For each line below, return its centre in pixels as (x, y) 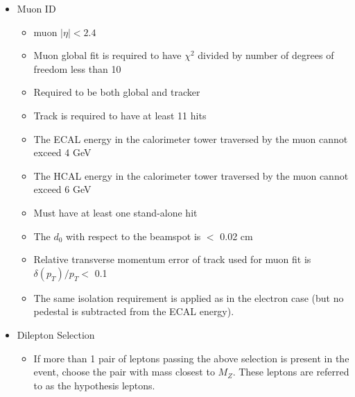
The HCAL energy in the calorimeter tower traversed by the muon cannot (191, 175)
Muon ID (36, 8)
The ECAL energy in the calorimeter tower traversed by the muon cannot (191, 138)
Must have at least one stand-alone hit (115, 212)
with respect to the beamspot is (133, 236)
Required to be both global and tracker (117, 92)
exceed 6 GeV (62, 189)
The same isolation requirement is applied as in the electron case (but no (189, 297)
